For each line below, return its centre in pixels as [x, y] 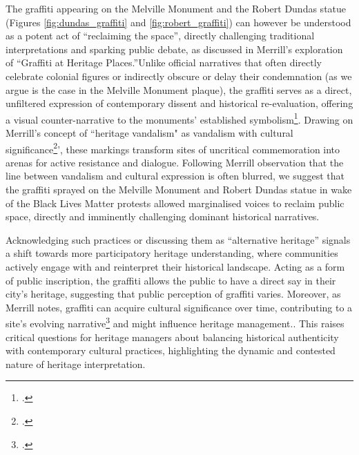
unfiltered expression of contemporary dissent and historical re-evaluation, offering [179, 103]
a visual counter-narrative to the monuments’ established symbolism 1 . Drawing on [179, 118]
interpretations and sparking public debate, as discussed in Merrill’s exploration [174, 49]
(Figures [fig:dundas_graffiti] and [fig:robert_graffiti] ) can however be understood [178, 22]
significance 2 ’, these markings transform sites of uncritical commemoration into [173, 148]
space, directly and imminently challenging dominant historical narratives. [163, 216]
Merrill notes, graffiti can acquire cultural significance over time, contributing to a [179, 307]
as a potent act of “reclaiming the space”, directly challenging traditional [160, 36]
